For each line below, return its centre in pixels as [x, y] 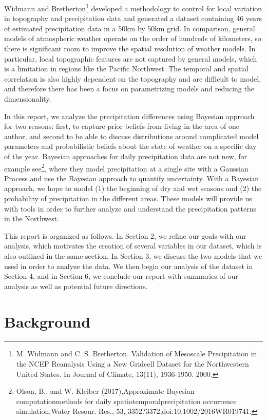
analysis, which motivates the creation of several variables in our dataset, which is [133, 246]
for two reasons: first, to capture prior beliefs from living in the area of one [122, 126]
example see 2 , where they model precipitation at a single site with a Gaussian [126, 167]
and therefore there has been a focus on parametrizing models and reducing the [129, 89]
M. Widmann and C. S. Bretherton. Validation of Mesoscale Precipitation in [137, 354]
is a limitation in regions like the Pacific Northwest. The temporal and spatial [127, 69]
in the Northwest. [32, 218]
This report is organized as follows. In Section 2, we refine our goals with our [125, 235]
